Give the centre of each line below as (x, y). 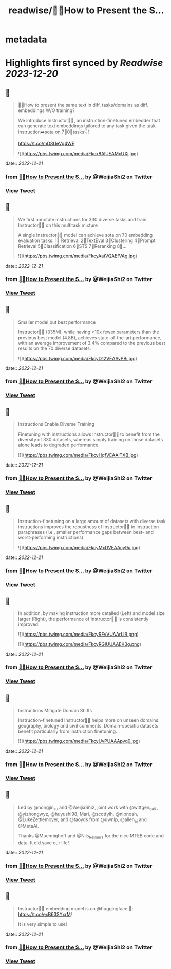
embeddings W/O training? (46, 110)
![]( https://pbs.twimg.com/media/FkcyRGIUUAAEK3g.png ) (79, 644)
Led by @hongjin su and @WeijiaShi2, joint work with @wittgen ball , (88, 808)
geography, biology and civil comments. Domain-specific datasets (88, 726)
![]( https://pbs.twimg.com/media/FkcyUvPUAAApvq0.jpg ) (79, 741)
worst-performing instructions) (51, 537)
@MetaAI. (28, 826)
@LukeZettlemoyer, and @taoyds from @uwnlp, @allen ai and (82, 820)
